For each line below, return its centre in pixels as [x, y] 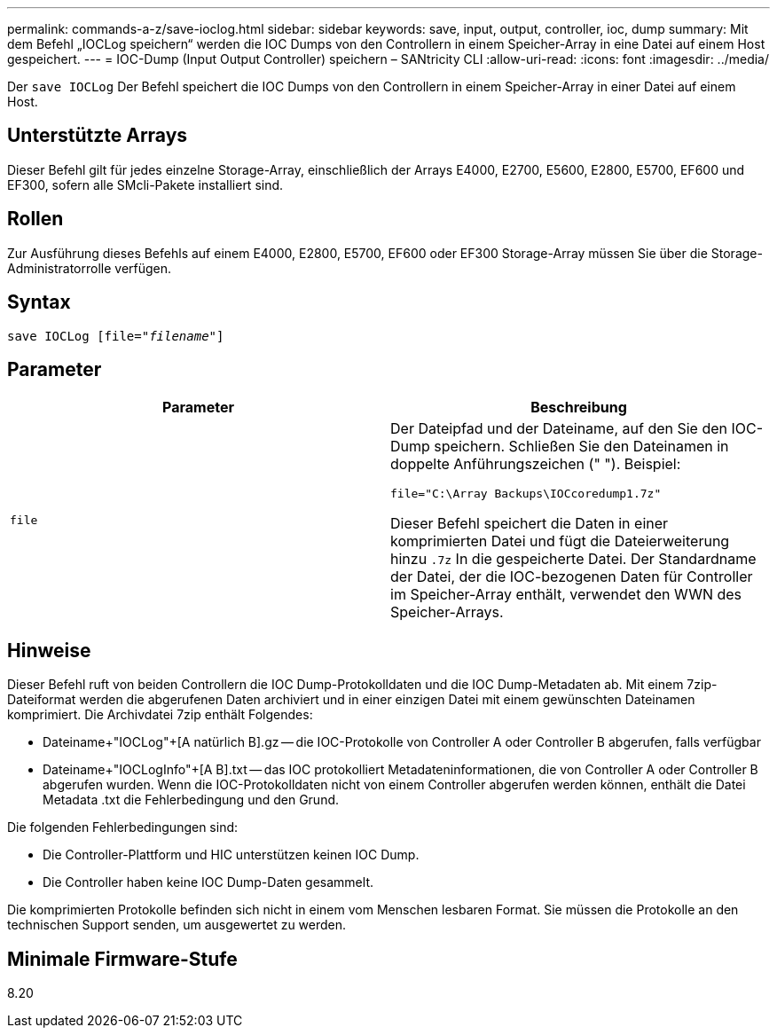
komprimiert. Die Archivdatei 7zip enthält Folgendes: [160, 715]
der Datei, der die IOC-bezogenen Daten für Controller [572, 577]
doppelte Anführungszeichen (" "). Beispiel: [536, 464]
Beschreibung [579, 408]
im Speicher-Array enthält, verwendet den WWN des [566, 595]
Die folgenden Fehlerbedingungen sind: [123, 827]
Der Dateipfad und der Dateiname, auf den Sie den [559, 429]
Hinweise [49, 650]
